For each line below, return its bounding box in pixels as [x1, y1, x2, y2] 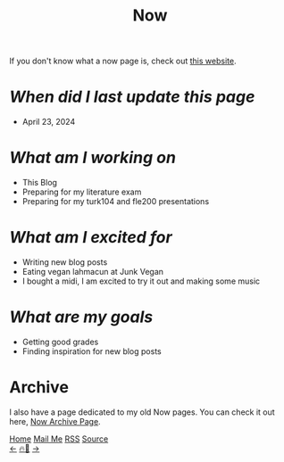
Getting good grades [21, 336, 99, 347]
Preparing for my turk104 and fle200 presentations [21, 196, 210, 207]
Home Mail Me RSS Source [9, 433, 109, 444]
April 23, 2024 [21, 117, 76, 128]
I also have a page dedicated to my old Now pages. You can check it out [9, 407, 275, 417]
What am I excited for [9, 227, 172, 248]
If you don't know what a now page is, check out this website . [9, 55, 237, 67]
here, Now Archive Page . [9, 416, 101, 426]
